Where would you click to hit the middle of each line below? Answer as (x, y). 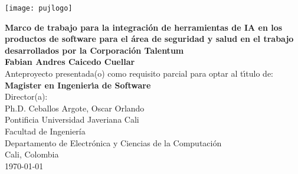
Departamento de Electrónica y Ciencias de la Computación (113, 142)
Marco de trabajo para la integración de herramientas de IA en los (144, 27)
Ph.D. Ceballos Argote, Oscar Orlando (75, 108)
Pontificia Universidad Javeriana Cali (72, 119)
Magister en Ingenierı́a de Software (78, 85)
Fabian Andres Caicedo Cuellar (70, 62)
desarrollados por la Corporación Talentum (94, 50)
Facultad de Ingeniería (45, 131)
